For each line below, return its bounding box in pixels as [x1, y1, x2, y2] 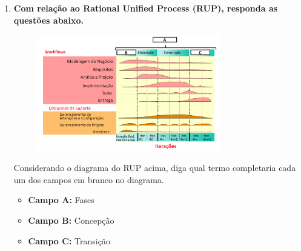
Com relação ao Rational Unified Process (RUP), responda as [13, 2, 278, 14]
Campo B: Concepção [28, 213, 114, 226]
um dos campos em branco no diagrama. [13, 173, 164, 186]
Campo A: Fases [28, 193, 94, 206]
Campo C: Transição [28, 234, 110, 247]
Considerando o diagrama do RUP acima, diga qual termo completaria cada [13, 161, 296, 174]
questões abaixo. [13, 13, 84, 26]
